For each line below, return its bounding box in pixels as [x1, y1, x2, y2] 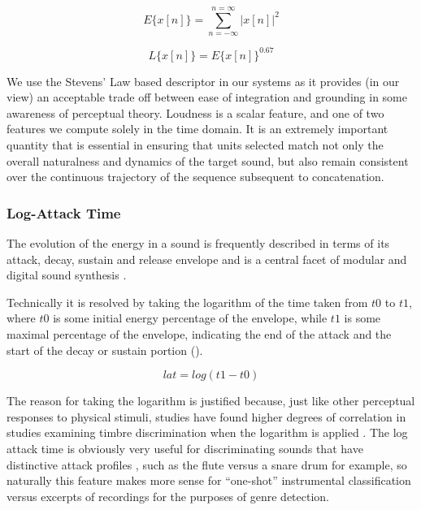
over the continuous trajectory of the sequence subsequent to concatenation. [7, 168, 384, 185]
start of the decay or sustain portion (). [7, 341, 203, 358]
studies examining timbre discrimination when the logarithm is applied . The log [7, 424, 408, 441]
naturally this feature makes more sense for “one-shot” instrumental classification [7, 472, 411, 489]
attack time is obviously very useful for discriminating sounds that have [7, 440, 363, 456]
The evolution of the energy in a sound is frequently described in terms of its [7, 235, 390, 252]
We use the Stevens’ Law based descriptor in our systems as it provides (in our [7, 72, 400, 89]
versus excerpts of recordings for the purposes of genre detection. [7, 487, 329, 504]
